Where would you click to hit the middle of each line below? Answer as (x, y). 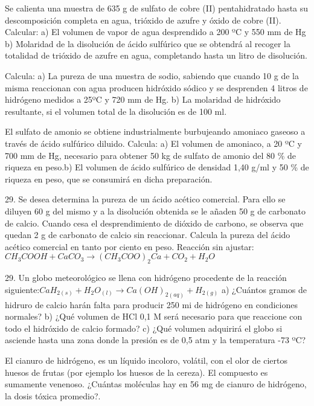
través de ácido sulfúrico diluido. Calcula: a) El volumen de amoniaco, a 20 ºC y (154, 143)
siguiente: (22, 289)
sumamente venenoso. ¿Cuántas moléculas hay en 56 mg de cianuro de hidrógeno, (156, 384)
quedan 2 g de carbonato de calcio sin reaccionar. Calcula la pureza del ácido (148, 235)
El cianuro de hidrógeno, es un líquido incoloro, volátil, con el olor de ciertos (146, 360)
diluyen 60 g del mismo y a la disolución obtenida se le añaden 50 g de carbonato (155, 211)
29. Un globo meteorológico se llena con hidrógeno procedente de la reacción (146, 278)
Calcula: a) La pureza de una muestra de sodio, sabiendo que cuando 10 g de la (152, 75)
